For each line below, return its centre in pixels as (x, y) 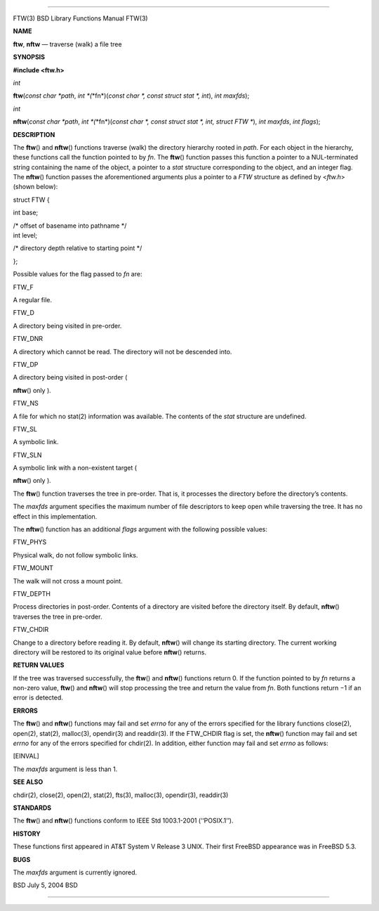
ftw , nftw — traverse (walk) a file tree (67, 44)
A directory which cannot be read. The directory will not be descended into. (122, 351)
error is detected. (38, 698)
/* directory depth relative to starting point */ (78, 248)
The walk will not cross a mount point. (68, 581)
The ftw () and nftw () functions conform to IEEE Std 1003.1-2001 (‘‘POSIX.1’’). (123, 821)
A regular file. (33, 299)
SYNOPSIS (29, 57)
